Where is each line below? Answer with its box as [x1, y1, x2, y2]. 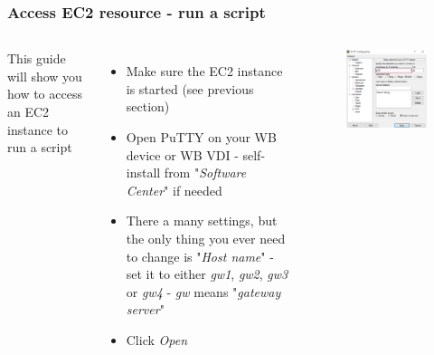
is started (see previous [126, 79, 254, 98]
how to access [7, 84, 82, 103]
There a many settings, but [126, 211, 278, 230]
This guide [7, 49, 66, 68]
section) [126, 97, 170, 116]
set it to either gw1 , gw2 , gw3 [126, 264, 288, 283]
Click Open [126, 330, 188, 349]
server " [126, 300, 165, 319]
